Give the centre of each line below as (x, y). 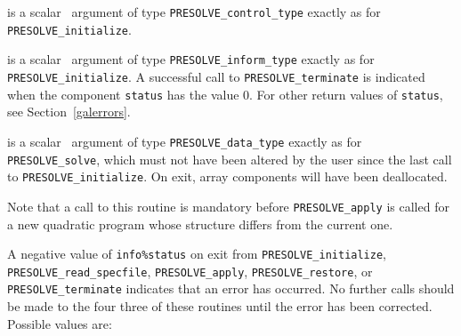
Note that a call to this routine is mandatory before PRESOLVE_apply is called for (228, 206)
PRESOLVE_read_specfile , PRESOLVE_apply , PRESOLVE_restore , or (190, 271)
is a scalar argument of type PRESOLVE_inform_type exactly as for (191, 59)
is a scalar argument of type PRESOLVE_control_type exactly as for (194, 12)
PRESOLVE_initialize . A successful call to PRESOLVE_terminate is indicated (216, 76)
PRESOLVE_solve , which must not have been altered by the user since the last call (230, 159)
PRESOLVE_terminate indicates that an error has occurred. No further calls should (231, 288)
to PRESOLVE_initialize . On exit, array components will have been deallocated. (227, 176)
